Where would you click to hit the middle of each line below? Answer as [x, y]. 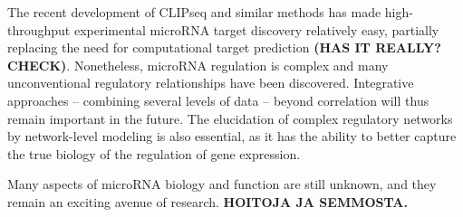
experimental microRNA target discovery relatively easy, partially [256, 29]
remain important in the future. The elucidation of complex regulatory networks [230, 118]
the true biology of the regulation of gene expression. [154, 153]
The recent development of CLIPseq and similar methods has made [194, 12]
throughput [39, 29]
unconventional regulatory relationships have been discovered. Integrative [211, 83]
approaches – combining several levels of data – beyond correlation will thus [218, 100]
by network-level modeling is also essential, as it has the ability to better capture [232, 136]
